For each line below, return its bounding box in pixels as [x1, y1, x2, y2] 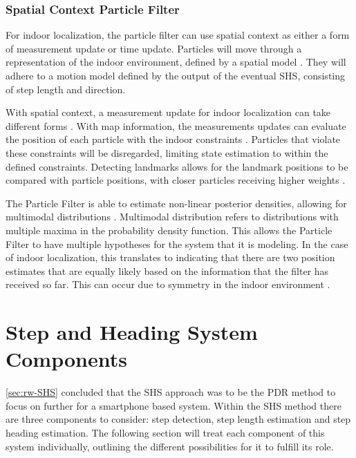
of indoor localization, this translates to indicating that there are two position [6, 250, 335, 265]
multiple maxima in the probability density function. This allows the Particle [6, 222, 332, 237]
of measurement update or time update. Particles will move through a [6, 41, 302, 55]
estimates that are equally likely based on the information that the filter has [6, 263, 329, 278]
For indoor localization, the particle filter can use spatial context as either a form [6, 28, 350, 42]
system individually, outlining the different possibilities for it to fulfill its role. [6, 439, 334, 453]
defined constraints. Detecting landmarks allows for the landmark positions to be [6, 159, 348, 173]
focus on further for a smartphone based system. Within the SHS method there [6, 398, 341, 412]
